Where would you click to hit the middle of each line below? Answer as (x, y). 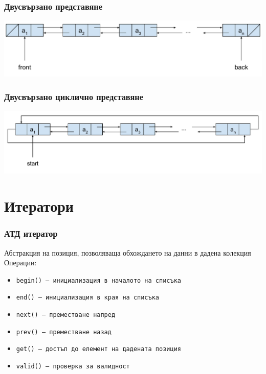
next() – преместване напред (66, 315)
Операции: (20, 263)
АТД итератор (31, 233)
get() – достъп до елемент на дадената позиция (98, 349)
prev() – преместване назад (64, 332)
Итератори (39, 206)
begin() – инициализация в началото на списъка (98, 280)
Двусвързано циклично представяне (74, 96)
